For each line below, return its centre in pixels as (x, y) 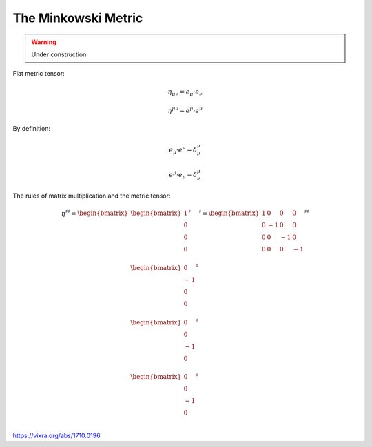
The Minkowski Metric (78, 18)
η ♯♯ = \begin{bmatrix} (95, 212)
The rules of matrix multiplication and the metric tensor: (92, 196)
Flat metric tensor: (39, 74)
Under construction (59, 54)
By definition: (32, 129)
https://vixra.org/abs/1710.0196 (56, 436)
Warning (44, 42)
